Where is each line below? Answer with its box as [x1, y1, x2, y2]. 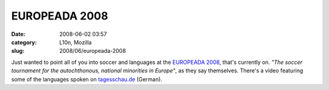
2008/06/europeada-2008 [59, 47, 126, 55]
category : [11, 38, 37, 46]
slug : [11, 47, 24, 55]
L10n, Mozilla [59, 38, 92, 46]
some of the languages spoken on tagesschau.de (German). [11, 75, 163, 83]
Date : [11, 30, 26, 38]
